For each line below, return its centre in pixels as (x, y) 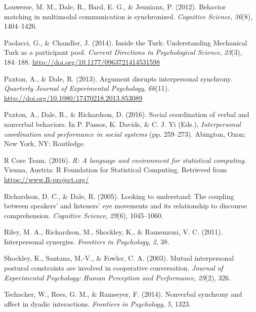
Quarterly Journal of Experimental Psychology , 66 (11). (87, 88)
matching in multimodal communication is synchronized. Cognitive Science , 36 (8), (128, 16)
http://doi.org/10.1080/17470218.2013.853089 (73, 97)
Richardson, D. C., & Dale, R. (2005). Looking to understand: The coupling (119, 196)
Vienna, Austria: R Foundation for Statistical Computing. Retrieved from (115, 170)
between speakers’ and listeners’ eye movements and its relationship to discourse (126, 206)
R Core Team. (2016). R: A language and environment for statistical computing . (125, 160)
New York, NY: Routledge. (45, 143)
